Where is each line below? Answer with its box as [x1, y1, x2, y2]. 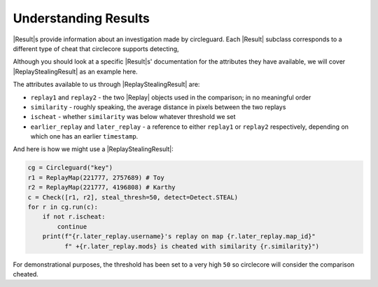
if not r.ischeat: [42, 213, 106, 220]
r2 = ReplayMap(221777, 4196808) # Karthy [27, 183, 176, 192]
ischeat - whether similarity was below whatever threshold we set [30, 113, 236, 121]
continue [57, 223, 87, 230]
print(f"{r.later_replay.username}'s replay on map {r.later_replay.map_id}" [42, 232, 316, 241]
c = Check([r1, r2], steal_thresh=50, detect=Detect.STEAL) [27, 193, 239, 201]
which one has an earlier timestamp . [30, 132, 139, 141]
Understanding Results [13, 10, 150, 26]
